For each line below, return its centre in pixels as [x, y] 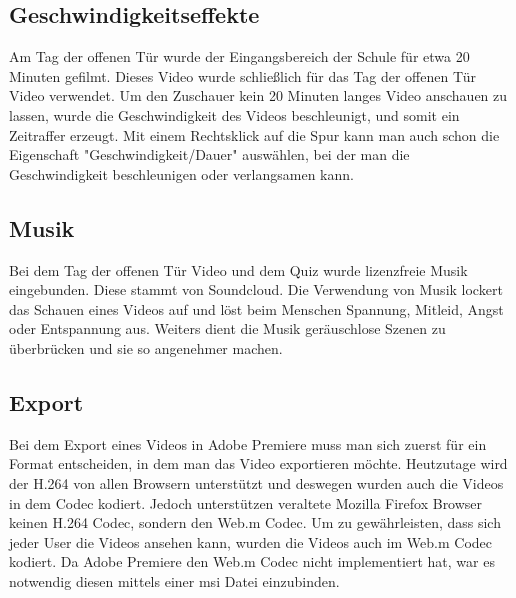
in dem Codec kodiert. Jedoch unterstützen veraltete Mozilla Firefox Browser [246, 502]
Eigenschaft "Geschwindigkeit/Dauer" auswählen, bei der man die [209, 154]
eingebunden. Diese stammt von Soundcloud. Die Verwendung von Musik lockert [256, 289]
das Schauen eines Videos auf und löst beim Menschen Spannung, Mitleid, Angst [256, 308]
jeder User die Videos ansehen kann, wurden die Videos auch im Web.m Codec [251, 541]
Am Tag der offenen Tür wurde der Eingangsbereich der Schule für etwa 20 [239, 56]
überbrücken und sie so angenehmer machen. [146, 347]
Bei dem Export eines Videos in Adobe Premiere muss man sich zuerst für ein [248, 443]
